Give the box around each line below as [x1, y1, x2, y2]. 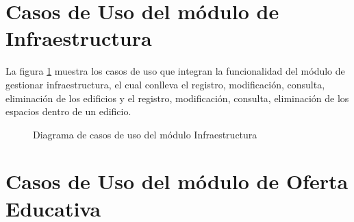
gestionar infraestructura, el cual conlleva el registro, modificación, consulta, [5, 77, 325, 91]
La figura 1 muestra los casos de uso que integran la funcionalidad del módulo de [5, 64, 345, 78]
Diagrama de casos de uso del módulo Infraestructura [33, 127, 257, 141]
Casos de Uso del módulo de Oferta [5, 167, 349, 195]
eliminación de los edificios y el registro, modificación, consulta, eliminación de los [5, 90, 349, 105]
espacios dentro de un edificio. [5, 104, 131, 119]
